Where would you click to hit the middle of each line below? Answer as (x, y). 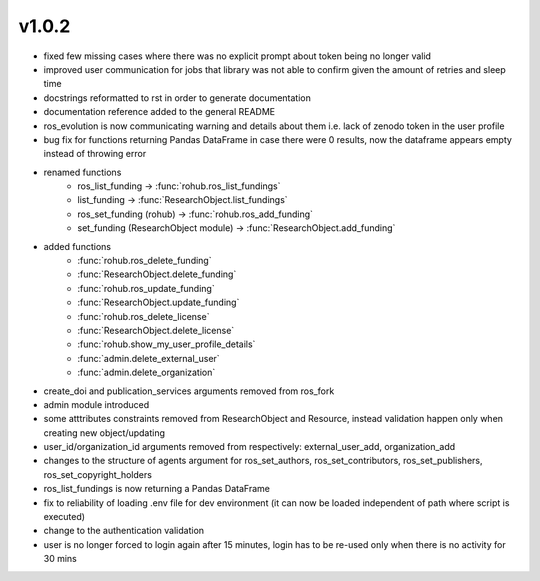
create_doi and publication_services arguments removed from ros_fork (189, 391)
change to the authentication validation (124, 531)
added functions (77, 246)
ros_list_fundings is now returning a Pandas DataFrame (156, 489)
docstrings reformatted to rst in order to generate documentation (177, 97)
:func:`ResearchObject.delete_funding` (157, 274)
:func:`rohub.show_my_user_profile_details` (166, 344)
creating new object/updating (104, 432)
